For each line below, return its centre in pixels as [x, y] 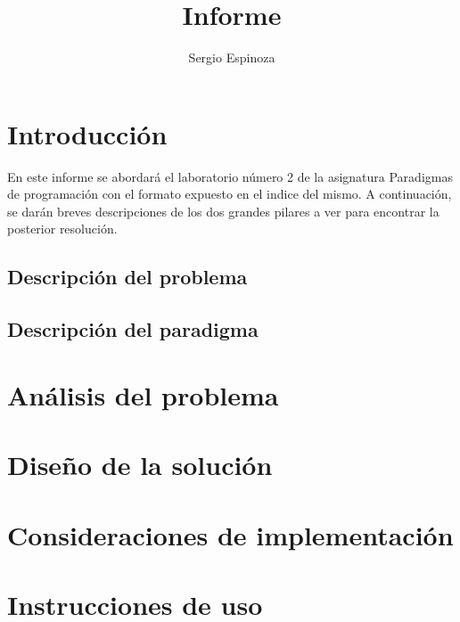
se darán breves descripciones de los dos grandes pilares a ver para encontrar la [223, 211]
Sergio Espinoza [232, 57]
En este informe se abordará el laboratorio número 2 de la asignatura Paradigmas [230, 176]
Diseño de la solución [140, 465]
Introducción [87, 133]
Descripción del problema [127, 277]
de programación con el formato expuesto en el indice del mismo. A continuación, [230, 194]
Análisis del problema [143, 394]
